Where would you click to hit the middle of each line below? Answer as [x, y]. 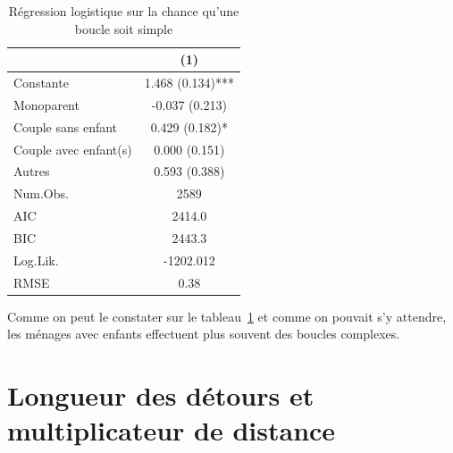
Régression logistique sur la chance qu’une [124, 11]
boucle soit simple [124, 28]
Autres [32, 171]
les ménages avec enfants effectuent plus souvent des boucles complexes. [204, 334]
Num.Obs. [41, 193]
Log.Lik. [36, 260]
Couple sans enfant [66, 126]
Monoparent [46, 104]
